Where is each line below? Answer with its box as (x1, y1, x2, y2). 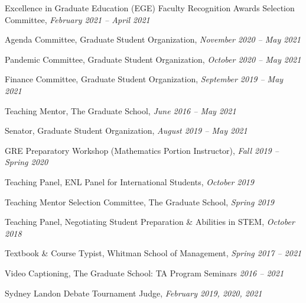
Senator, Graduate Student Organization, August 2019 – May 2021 (5, 124, 248, 137)
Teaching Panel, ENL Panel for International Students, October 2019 (5, 175, 254, 188)
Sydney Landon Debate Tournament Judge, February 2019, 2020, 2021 (5, 286, 262, 299)
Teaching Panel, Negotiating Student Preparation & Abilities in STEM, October (5, 215, 295, 228)
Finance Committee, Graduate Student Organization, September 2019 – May (5, 73, 284, 85)
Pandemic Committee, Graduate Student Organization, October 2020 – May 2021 (5, 53, 301, 65)
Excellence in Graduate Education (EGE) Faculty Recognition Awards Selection (5, 2, 295, 14)
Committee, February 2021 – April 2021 (5, 13, 150, 25)
